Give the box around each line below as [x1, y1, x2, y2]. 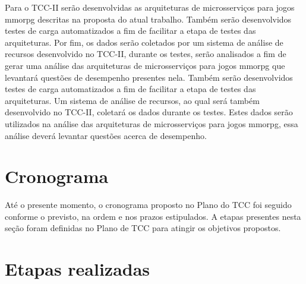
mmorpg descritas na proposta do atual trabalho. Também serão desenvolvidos [5, 12, 292, 25]
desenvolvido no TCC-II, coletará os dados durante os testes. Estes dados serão [5, 106, 293, 118]
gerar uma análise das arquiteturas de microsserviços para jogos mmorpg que [5, 59, 285, 71]
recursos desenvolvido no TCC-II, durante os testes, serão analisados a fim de [5, 48, 286, 60]
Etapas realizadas [5, 257, 150, 281]
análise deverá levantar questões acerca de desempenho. [5, 129, 207, 141]
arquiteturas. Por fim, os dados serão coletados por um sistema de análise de [5, 36, 283, 48]
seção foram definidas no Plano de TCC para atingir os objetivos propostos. [5, 222, 281, 234]
